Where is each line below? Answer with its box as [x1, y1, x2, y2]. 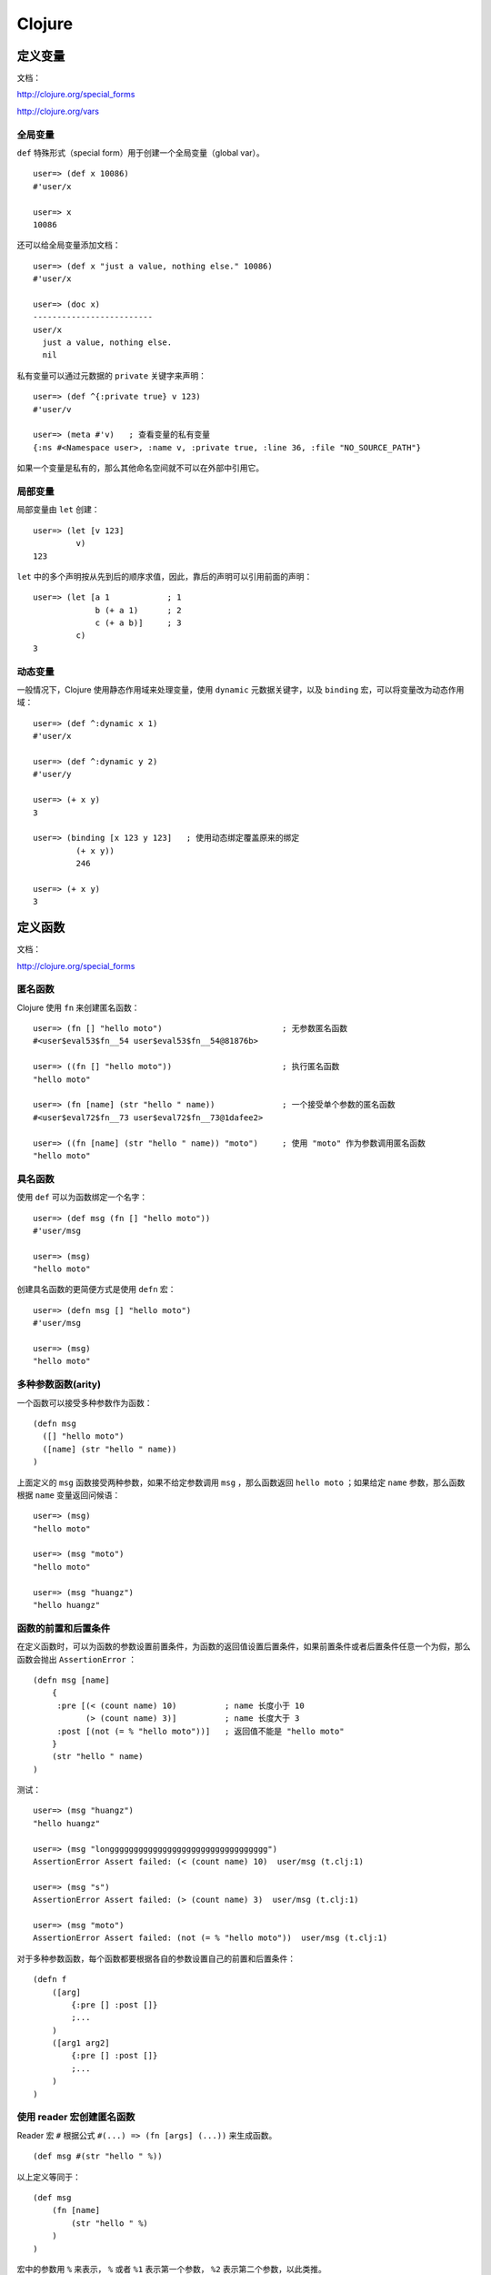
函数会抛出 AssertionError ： [16, 1653, 136, 1664]
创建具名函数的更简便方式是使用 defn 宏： [16, 1284, 176, 1295]
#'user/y [33, 769, 72, 780]
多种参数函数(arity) [16, 1379, 102, 1391]
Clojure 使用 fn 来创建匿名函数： [16, 1002, 140, 1013]
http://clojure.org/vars [16, 106, 100, 116]
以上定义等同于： [16, 2171, 81, 2182]
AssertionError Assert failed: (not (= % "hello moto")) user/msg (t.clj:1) [33, 1933, 388, 1943]
